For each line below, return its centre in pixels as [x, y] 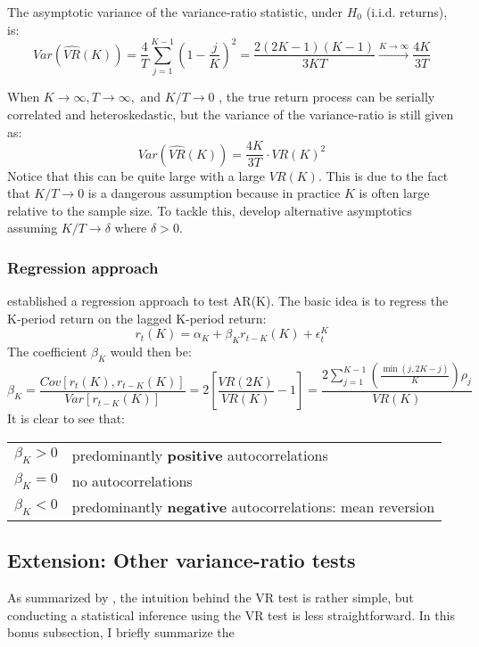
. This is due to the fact [383, 175]
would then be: [151, 352]
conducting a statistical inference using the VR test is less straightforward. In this [231, 614]
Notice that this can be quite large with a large [136, 175]
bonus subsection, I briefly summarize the [121, 632]
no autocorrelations [132, 481]
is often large [394, 193]
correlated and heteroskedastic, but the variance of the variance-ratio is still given [231, 114]
